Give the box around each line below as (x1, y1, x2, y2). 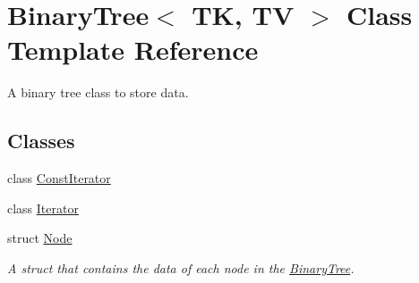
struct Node (7, 229, 73, 247)
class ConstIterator (7, 169, 111, 187)
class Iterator (7, 198, 79, 217)
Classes (7, 127, 75, 154)
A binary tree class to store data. (7, 83, 189, 102)
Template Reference (7, 31, 259, 68)
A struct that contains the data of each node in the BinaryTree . (7, 258, 355, 277)
